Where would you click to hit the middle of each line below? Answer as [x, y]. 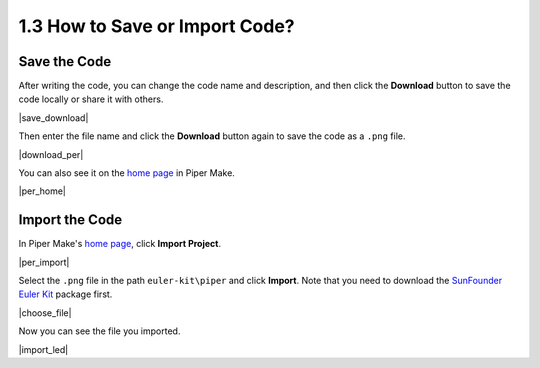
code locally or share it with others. [91, 99]
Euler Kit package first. [65, 294]
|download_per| [51, 154]
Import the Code [70, 220]
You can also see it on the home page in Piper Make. [126, 173]
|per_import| [44, 262]
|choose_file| [45, 312]
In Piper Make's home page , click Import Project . [120, 244]
